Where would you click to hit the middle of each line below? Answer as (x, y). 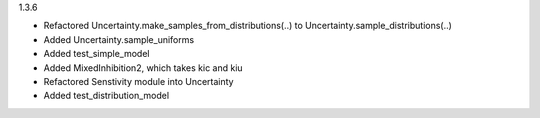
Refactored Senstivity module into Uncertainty (138, 81)
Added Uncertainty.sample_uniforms (119, 39)
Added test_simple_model (96, 54)
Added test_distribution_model (106, 96)
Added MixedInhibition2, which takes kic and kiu (143, 67)
